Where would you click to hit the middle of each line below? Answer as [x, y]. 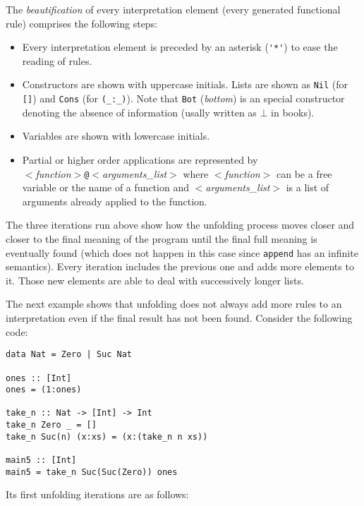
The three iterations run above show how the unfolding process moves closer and [180, 225]
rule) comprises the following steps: [82, 23]
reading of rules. [57, 60]
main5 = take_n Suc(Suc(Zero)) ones [92, 472]
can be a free [304, 173]
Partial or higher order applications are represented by [140, 159]
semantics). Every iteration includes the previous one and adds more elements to [180, 266]
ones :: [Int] [39, 378]
